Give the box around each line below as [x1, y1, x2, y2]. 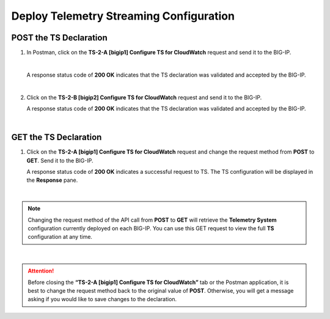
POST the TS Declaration [11, 32, 108, 43]
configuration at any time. [28, 233, 93, 241]
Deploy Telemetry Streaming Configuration [11, 9, 235, 23]
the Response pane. [26, 176, 78, 184]
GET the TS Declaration [11, 132, 102, 143]
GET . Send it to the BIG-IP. [26, 157, 94, 164]
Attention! [28, 267, 54, 275]
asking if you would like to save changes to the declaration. [28, 296, 177, 303]
